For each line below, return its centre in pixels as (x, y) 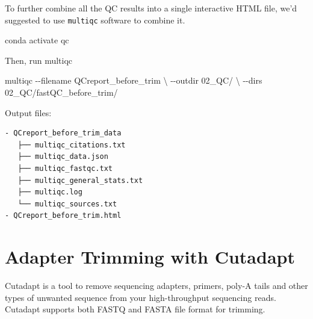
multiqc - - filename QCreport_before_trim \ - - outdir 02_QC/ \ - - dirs (134, 80)
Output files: (28, 112)
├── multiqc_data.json (63, 157)
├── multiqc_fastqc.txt (65, 169)
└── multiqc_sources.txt (67, 204)
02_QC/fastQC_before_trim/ (61, 92)
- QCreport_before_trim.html (63, 216)
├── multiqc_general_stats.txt (80, 180)
